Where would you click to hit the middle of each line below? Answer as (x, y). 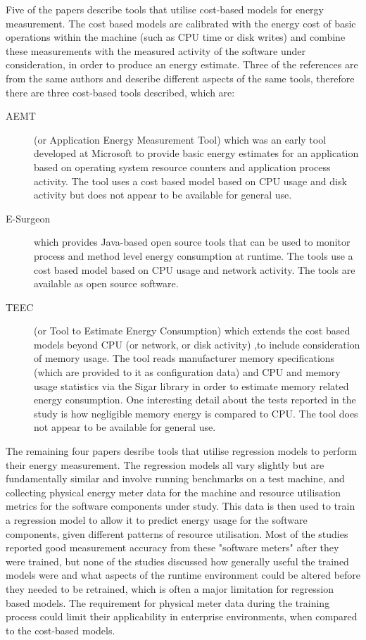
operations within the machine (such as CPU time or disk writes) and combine (176, 37)
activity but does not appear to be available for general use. (163, 195)
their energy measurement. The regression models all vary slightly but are (165, 464)
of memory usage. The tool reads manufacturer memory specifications (184, 358)
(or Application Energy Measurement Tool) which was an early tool (180, 139)
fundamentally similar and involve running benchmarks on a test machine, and (175, 478)
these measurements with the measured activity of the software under (156, 50)
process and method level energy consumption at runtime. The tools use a (194, 255)
